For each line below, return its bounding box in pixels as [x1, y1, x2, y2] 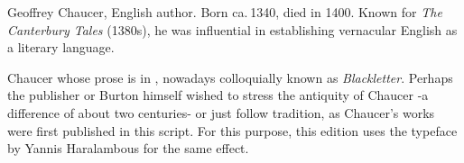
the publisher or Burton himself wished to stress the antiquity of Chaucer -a [7, 86, 429, 104]
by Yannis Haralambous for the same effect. [7, 139, 249, 158]
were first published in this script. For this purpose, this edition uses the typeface [7, 121, 458, 140]
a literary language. [7, 38, 115, 57]
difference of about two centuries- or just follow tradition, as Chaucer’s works [7, 103, 435, 122]
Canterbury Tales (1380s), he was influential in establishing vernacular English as [7, 20, 458, 39]
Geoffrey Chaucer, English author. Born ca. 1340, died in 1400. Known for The [7, 3, 442, 21]
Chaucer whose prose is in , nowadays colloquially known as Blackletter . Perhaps [7, 68, 453, 86]
